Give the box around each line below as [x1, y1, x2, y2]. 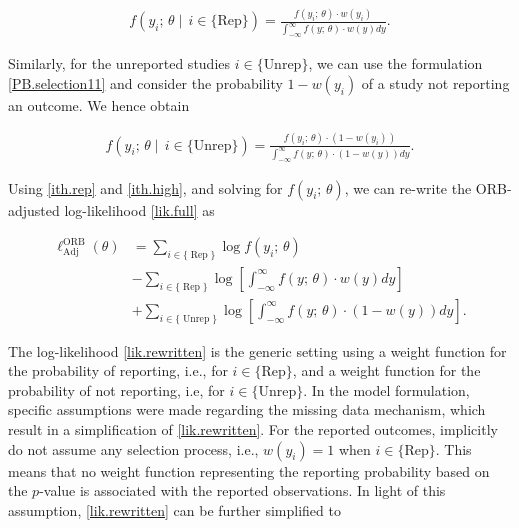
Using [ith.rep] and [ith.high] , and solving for [8, 177, 283, 198]
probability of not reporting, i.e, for [8, 379, 225, 400]
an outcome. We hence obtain [8, 94, 190, 115]
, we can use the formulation [308, 53, 483, 74]
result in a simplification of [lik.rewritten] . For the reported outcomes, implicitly [8, 418, 498, 439]
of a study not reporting [361, 72, 510, 93]
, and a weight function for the [292, 360, 481, 381]
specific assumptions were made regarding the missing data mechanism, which [8, 399, 486, 420]
